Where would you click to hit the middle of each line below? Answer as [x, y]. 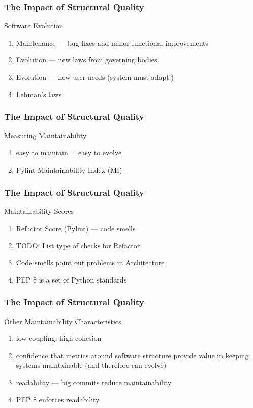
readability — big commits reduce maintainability [94, 382]
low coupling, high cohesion [59, 338]
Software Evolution [34, 26]
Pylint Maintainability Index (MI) [69, 169]
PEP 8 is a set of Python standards [71, 279]
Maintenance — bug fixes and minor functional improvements [112, 42]
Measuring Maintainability [45, 135]
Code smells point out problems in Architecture [90, 262]
